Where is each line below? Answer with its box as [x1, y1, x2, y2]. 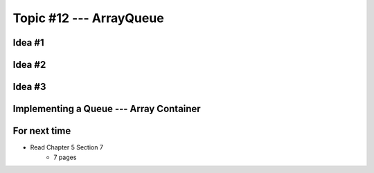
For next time [12, 125, 71, 137]
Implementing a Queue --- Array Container [12, 103, 201, 115]
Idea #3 [12, 81, 46, 93]
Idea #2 [12, 59, 46, 71]
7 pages [53, 153, 77, 161]
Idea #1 [12, 37, 44, 48]
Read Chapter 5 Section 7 [30, 143, 104, 152]
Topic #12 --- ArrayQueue [12, 10, 164, 26]
